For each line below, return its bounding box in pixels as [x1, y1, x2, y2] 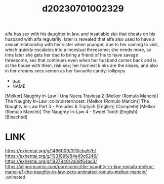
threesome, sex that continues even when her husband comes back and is [5, 58, 157, 63]
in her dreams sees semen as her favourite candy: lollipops [5, 68, 125, 74]
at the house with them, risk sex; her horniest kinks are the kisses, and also [5, 62, 158, 68]
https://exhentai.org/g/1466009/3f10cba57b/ [5, 148, 96, 154]
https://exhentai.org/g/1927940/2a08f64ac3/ [5, 158, 97, 164]
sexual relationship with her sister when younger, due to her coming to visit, [5, 42, 159, 48]
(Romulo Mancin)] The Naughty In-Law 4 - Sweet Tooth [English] [5, 109, 138, 115]
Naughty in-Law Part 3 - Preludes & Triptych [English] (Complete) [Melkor [5, 104, 156, 110]
